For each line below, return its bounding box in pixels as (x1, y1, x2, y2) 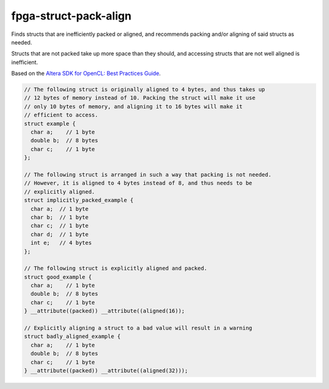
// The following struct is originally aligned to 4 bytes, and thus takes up (24, 86, 265, 93)
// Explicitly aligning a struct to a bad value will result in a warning (24, 324, 253, 332)
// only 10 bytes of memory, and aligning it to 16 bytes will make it (24, 103, 243, 110)
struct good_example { (24, 273, 92, 280)
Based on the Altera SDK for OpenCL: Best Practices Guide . (11, 70, 161, 77)
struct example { (24, 120, 76, 127)
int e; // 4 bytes (30, 239, 92, 247)
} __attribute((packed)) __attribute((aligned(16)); (24, 307, 185, 315)
